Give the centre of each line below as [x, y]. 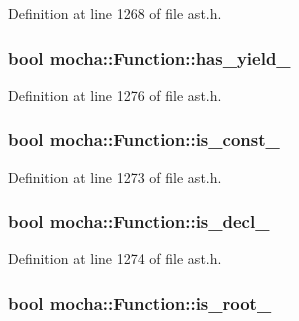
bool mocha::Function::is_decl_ [139, 221]
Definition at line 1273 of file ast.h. [115, 176]
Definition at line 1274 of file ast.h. [115, 258]
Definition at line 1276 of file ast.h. [115, 94]
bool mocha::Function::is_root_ [140, 302]
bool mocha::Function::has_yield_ [149, 57]
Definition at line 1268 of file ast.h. [115, 13]
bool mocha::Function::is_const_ [144, 139]
